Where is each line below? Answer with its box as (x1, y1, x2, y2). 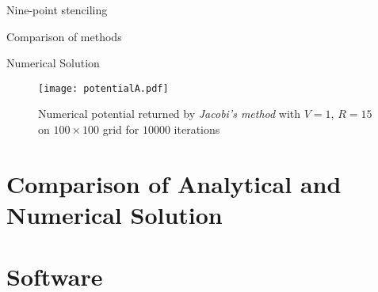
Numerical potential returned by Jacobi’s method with (38, 105, 301, 122)
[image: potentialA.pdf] (38, 82, 169, 94)
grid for (102, 121, 139, 138)
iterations (174, 121, 220, 138)
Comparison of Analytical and (6, 167, 342, 199)
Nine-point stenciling (6, 2, 108, 17)
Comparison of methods (6, 28, 122, 44)
